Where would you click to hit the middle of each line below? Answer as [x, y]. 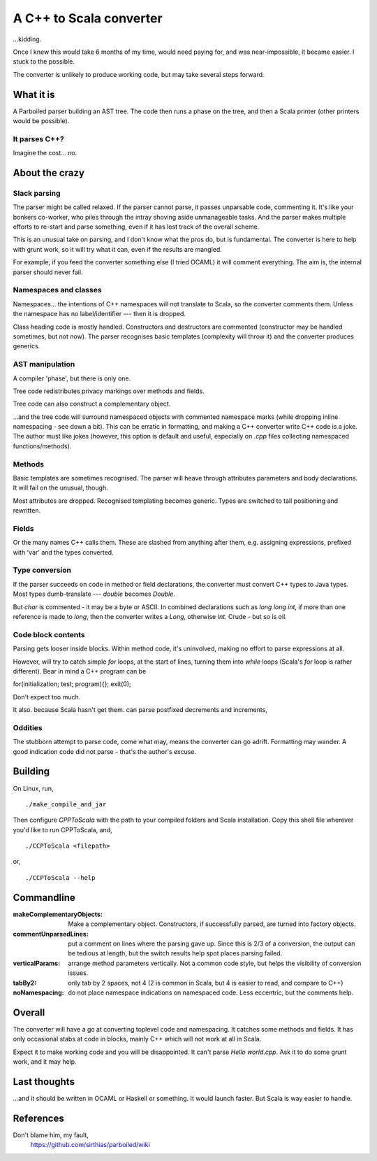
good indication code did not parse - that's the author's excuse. [105, 751]
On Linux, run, [33, 788]
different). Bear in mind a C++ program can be [80, 671]
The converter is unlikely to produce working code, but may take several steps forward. [139, 74]
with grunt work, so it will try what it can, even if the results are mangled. [118, 249]
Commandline [44, 898]
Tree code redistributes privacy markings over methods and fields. [109, 391]
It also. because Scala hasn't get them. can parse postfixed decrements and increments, [140, 710]
